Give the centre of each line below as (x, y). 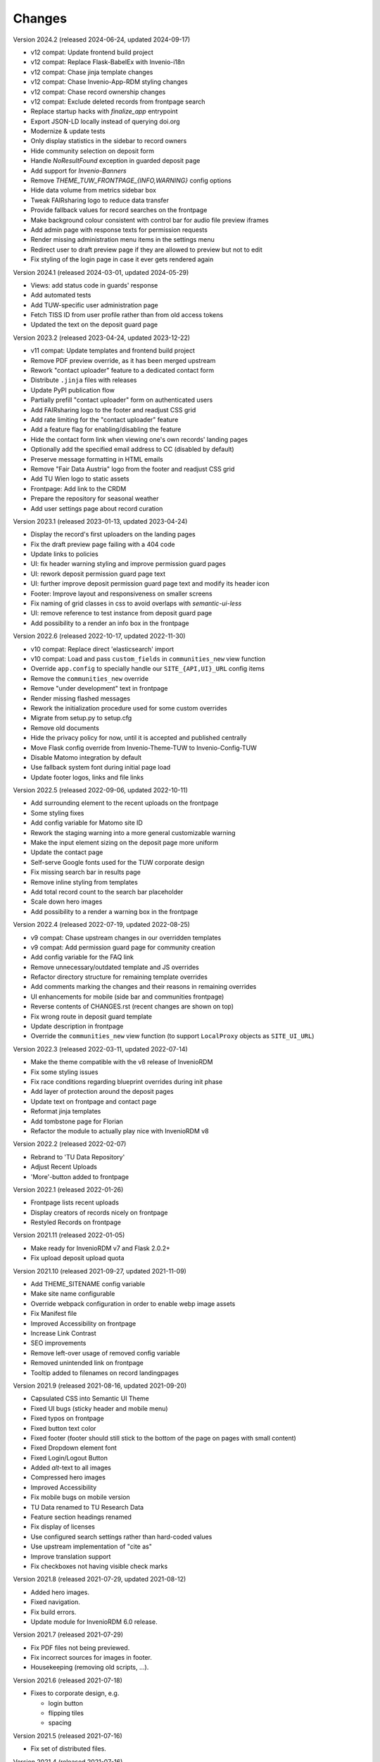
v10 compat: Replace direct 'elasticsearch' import (102, 649)
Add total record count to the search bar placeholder (107, 892)
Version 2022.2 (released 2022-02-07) (70, 1144)
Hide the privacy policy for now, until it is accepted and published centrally (139, 738)
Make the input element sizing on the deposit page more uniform (125, 843)
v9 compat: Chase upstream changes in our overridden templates (126, 937)
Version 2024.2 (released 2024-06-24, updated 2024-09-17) (102, 39)
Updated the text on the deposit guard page (94, 325)
